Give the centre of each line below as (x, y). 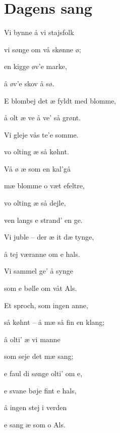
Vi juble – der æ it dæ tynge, (49, 237)
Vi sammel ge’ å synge (39, 271)
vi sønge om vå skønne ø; (43, 49)
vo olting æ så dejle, (35, 203)
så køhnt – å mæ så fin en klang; (54, 322)
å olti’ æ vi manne (32, 339)
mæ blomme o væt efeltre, (44, 186)
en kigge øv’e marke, (36, 66)
